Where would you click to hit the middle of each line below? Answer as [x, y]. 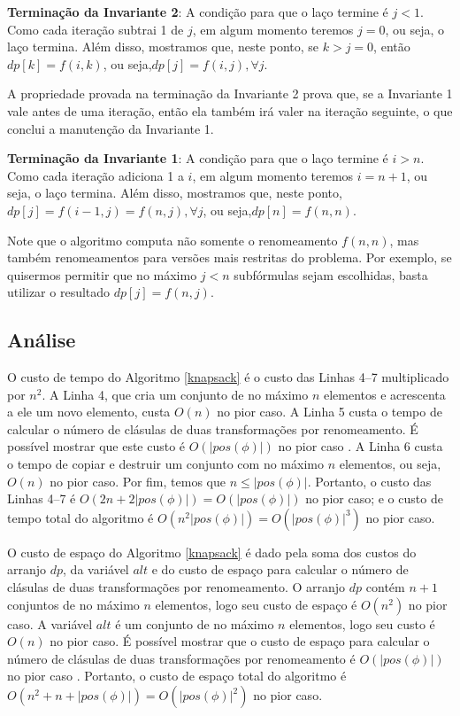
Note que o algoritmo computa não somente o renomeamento [172, 240]
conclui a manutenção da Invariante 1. [111, 128]
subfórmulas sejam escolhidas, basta [331, 274]
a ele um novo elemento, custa [89, 412]
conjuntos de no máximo [73, 604]
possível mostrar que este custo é [96, 446]
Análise [42, 340]
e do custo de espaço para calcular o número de [280, 569]
